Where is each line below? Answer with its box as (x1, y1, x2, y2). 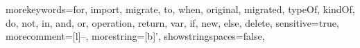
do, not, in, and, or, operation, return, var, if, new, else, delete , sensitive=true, (6, 15, 339, 29)
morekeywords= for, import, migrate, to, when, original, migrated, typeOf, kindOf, (6, 2, 355, 16)
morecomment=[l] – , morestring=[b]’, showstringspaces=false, (6, 29, 265, 43)
